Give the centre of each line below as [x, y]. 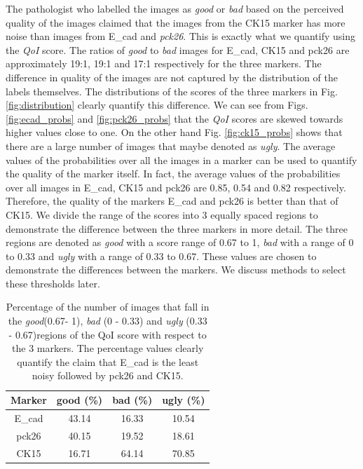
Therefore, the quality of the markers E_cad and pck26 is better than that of [172, 201]
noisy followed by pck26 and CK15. [108, 375]
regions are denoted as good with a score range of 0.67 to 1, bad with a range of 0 [180, 242]
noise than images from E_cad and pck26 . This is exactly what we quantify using [180, 36]
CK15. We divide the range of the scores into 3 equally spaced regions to [162, 214]
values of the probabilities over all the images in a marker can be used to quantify [181, 159]
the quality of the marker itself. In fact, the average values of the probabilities [173, 174]
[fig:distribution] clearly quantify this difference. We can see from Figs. [157, 105]
